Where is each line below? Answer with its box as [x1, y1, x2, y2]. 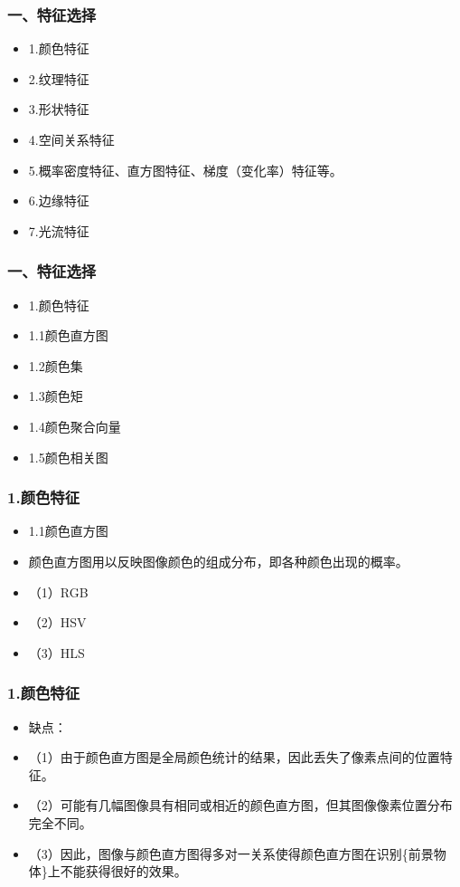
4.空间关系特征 [28, 130, 115, 148]
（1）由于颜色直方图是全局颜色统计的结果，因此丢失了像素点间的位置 [28, 748, 440, 767]
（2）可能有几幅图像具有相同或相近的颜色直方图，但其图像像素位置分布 [28, 796, 453, 815]
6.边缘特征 [28, 191, 89, 210]
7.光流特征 [28, 221, 89, 240]
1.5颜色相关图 [28, 447, 108, 466]
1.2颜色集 [28, 356, 83, 375]
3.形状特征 [28, 100, 89, 119]
